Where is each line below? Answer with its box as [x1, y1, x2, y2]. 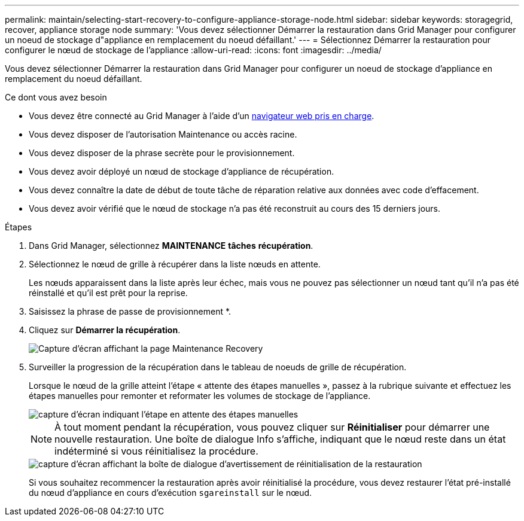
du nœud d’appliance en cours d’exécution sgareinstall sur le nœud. [29, 488, 312, 498]
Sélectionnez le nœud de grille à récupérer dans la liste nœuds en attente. [29, 259, 321, 269]
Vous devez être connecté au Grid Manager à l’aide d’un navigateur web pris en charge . [29, 111, 374, 121]
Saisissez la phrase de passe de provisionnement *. [29, 306, 231, 316]
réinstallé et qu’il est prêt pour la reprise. [29, 288, 188, 298]
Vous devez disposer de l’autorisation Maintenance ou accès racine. [29, 129, 297, 139]
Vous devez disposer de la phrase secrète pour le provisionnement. [29, 148, 295, 158]
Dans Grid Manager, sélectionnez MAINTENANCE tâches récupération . [29, 240, 313, 251]
